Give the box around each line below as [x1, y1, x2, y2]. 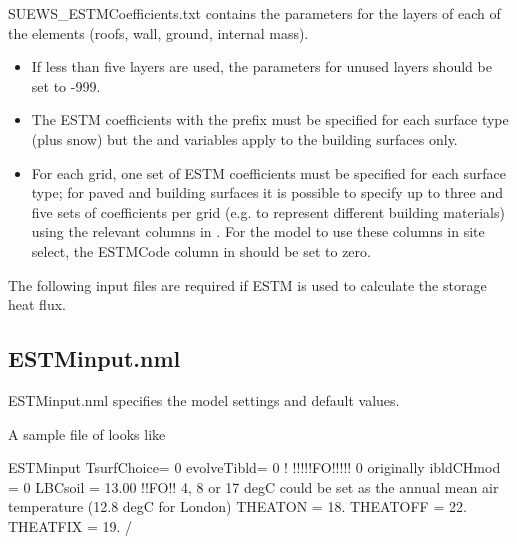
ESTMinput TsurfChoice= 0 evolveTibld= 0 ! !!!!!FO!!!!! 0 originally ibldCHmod [8, 457, 501, 478]
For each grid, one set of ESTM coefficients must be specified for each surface [31, 162, 506, 183]
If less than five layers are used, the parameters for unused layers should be [31, 56, 492, 77]
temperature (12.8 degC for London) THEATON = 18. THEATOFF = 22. [8, 496, 467, 517]
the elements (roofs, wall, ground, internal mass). [8, 22, 309, 43]
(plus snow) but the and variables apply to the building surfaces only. [31, 128, 458, 149]
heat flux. [8, 294, 66, 315]
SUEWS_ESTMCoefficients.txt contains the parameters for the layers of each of [8, 3, 501, 23]
